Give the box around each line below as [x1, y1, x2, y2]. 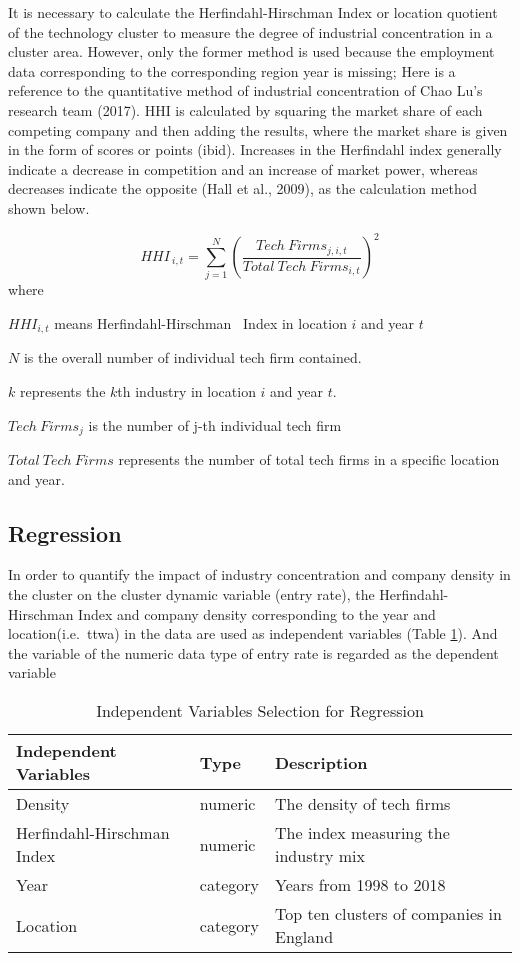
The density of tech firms [275, 792, 451, 815]
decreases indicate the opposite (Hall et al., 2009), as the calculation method [8, 178, 477, 199]
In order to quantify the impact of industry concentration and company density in [8, 564, 511, 585]
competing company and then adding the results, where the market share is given [8, 119, 508, 140]
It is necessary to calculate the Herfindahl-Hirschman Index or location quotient [8, 2, 498, 22]
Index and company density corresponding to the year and [78, 603, 436, 624]
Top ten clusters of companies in [275, 902, 502, 925]
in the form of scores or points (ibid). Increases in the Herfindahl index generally [8, 139, 502, 160]
